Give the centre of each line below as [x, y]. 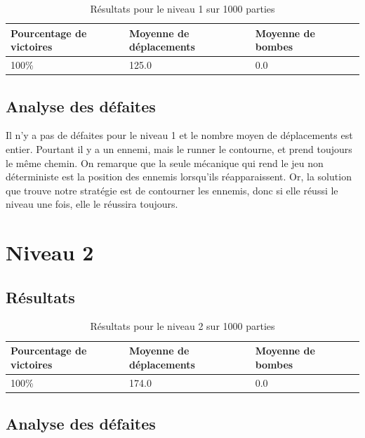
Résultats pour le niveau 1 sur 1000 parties [182, 8]
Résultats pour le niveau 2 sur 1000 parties [182, 326]
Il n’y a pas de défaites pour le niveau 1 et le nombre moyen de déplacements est [179, 135]
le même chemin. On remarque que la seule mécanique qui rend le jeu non [165, 162]
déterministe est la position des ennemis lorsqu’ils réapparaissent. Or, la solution [179, 177]
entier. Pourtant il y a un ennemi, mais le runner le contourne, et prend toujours [179, 148]
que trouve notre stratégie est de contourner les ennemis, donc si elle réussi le [172, 190]
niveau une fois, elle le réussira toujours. [92, 204]
